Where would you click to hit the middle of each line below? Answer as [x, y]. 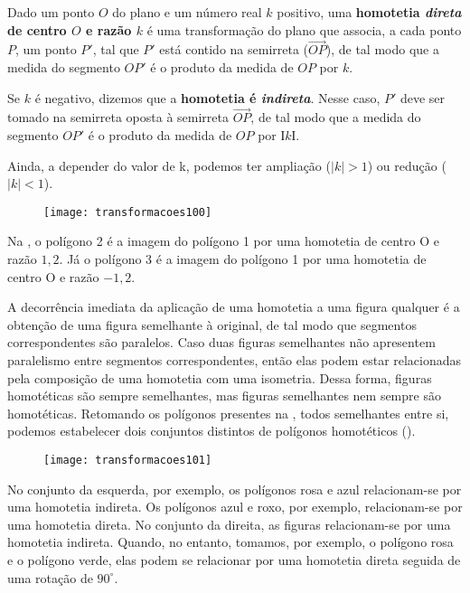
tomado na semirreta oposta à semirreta [118, 117]
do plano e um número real [187, 12]
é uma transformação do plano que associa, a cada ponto [304, 29]
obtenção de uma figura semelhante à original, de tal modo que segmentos [212, 324]
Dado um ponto [51, 12]
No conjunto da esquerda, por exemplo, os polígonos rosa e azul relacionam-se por [235, 489]
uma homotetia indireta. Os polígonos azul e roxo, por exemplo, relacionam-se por [235, 507]
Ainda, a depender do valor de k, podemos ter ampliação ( [169, 165]
